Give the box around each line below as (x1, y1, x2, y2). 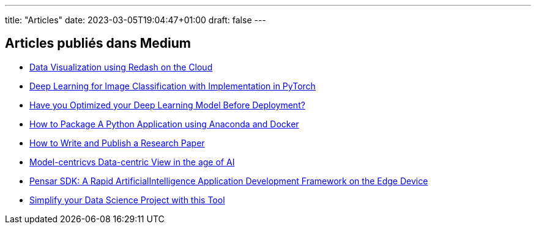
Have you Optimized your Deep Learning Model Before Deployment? (29, 99, 305, 110)
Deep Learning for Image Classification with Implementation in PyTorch (29, 80, 316, 91)
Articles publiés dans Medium (5, 36, 191, 51)
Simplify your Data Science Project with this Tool (29, 194, 225, 205)
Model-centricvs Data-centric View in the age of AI (29, 156, 235, 167)
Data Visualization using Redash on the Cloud (29, 61, 213, 72)
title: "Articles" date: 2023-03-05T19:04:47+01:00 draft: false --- (5, 15, 266, 25)
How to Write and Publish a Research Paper (29, 137, 205, 148)
